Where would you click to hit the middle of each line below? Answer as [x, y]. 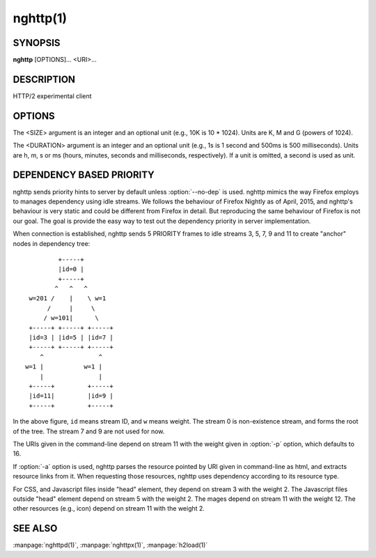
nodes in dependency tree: [52, 243]
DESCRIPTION [44, 79]
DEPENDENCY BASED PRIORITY [84, 175]
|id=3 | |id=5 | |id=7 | [71, 338]
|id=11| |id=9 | [71, 396]
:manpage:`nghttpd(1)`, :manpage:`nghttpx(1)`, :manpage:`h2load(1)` [110, 545]
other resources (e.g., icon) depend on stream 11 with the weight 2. [109, 509]
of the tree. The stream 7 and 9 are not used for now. [89, 431]
